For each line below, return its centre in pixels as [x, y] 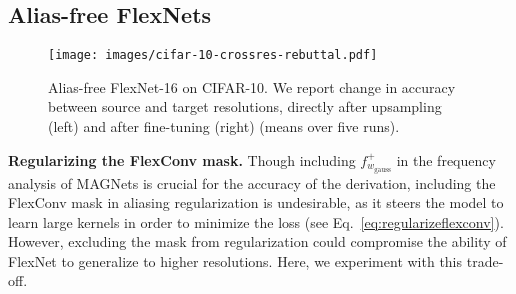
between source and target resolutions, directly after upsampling [245, 106]
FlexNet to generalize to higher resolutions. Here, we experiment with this [235, 260]
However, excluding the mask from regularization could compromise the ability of [257, 241]
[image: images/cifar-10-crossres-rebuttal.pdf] [213, 55]
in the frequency [446, 159]
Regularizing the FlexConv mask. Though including [182, 159]
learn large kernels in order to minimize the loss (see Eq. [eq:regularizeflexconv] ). [256, 221]
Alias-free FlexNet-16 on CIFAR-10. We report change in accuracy [252, 86]
